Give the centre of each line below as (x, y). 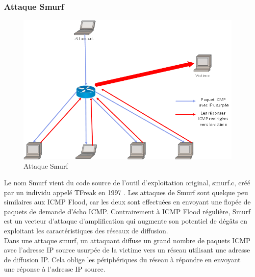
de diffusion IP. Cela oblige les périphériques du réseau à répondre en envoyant (122, 259)
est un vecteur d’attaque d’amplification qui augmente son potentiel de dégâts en (126, 221)
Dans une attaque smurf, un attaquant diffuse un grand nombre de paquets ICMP (127, 240)
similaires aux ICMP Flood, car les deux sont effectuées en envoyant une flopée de (127, 202)
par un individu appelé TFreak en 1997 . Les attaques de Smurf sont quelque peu (126, 192)
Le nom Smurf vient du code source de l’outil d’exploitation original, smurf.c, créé (127, 183)
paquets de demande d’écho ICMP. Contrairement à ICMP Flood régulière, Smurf (127, 211)
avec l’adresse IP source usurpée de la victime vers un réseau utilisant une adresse (127, 250)
